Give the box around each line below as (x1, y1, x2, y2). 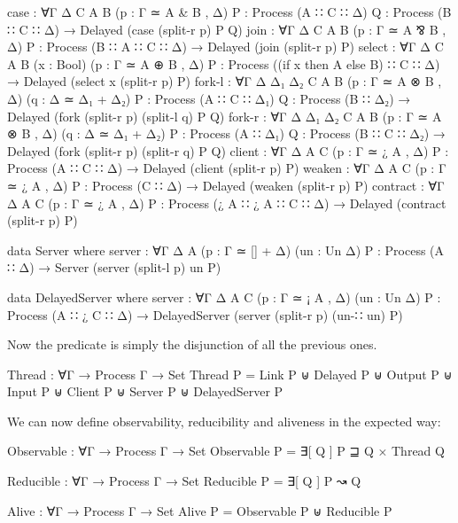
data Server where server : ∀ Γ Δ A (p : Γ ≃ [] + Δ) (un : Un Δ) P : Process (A (7, 240, 445, 259)
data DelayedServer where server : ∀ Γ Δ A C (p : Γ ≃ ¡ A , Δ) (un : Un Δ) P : (7, 287, 441, 306)
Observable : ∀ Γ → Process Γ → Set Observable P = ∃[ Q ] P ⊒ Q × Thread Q (7, 441, 445, 460)
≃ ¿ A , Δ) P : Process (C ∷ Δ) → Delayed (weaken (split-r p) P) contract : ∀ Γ (7, 176, 445, 194)
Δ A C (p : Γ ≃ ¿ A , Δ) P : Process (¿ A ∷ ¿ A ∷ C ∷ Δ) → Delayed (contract (7, 193, 446, 212)
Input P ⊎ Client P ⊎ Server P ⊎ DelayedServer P (7, 382, 283, 401)
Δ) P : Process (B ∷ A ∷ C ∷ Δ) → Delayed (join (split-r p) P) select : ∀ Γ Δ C (7, 37, 444, 56)
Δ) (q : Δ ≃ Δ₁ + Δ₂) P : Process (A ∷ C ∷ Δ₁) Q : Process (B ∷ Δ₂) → (7, 89, 411, 107)
